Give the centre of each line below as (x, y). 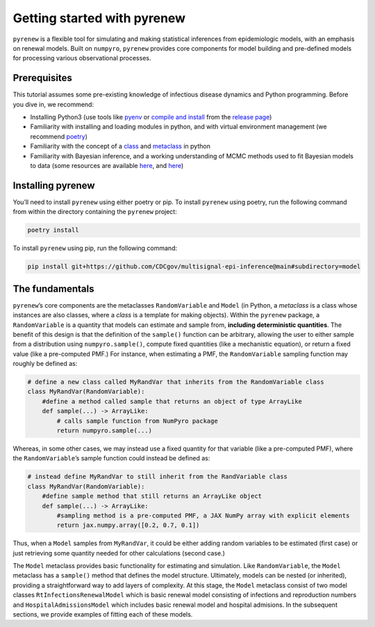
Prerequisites (42, 78)
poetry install (53, 230)
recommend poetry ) (59, 136)
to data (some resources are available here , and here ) (107, 165)
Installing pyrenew (54, 185)
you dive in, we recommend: (53, 104)
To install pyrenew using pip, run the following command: (95, 248)
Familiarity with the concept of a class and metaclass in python (120, 147)
